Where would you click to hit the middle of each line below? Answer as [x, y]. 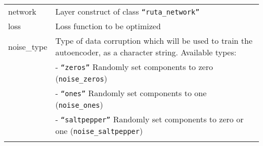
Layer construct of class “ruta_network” [127, 11]
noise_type [28, 46]
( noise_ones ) [79, 104]
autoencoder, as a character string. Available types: [146, 52]
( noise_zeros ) [81, 78]
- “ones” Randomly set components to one [131, 93]
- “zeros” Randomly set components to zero [134, 67]
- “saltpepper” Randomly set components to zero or [149, 119]
